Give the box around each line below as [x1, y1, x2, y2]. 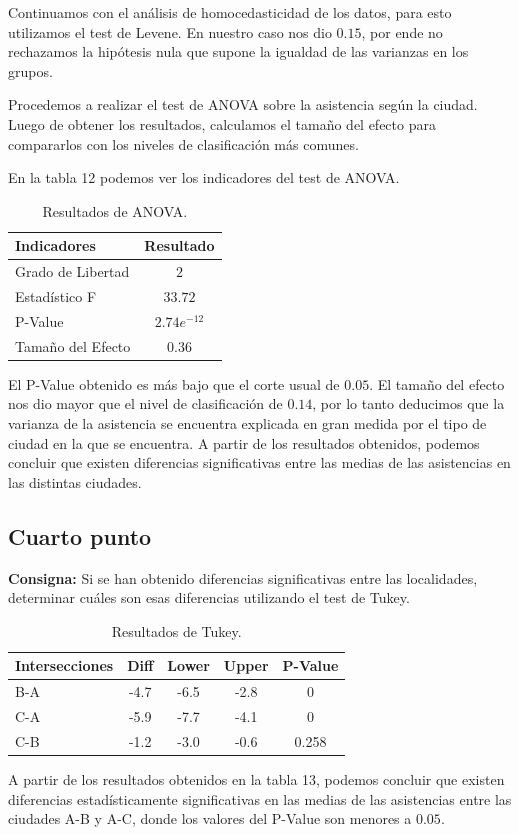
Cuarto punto [8, 520, 152, 551]
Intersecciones [15, 655, 114, 676]
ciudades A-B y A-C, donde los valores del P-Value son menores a [8, 808, 412, 829]
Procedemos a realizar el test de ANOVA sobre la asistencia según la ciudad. [8, 94, 478, 115]
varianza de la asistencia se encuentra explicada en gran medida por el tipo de [8, 413, 487, 433]
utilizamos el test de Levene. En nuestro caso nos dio [8, 21, 332, 42]
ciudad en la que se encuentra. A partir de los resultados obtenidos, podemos [8, 432, 480, 453]
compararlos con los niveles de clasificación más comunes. [8, 133, 359, 154]
